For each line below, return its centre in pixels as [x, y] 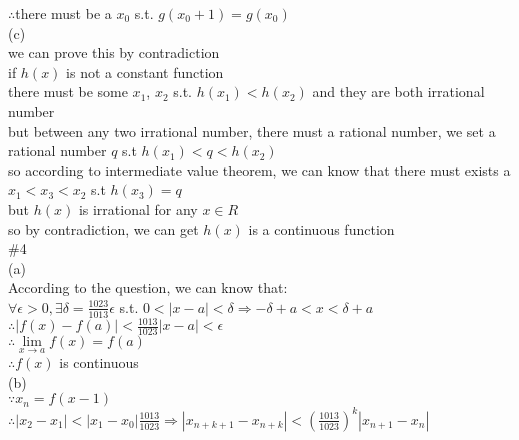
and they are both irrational [398, 91]
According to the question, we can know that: [148, 287]
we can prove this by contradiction [114, 52]
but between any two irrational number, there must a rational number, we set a [252, 130]
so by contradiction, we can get [103, 228]
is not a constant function [145, 71]
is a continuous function [321, 228]
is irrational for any [138, 208]
